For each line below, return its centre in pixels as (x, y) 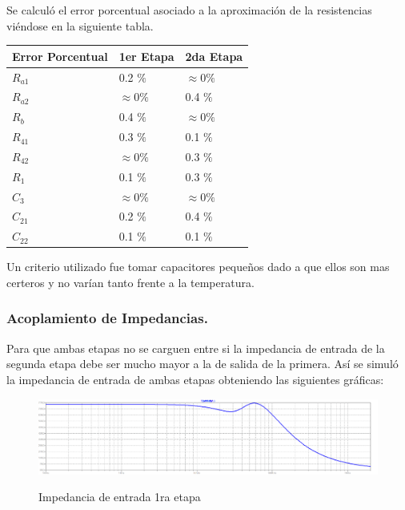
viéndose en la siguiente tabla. (80, 25)
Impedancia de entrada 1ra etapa (120, 497)
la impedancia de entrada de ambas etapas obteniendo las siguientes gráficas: (195, 379)
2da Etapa (214, 56)
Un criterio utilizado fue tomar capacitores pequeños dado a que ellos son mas (198, 267)
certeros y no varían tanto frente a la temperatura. (130, 282)
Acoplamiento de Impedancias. (107, 318)
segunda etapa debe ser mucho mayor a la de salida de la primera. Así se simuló (202, 364)
